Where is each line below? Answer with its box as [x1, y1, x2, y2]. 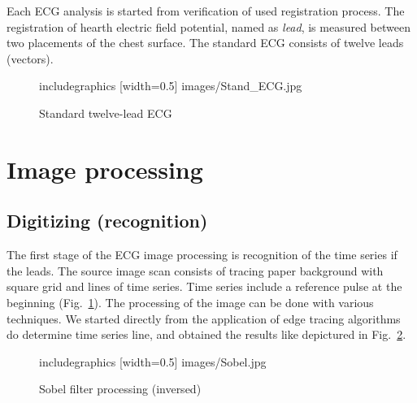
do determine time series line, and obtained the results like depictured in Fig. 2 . [7, 326, 406, 343]
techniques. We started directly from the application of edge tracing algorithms [7, 310, 401, 327]
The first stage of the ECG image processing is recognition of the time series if [7, 246, 397, 263]
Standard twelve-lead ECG [39, 104, 172, 121]
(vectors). [7, 50, 54, 67]
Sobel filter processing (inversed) [39, 380, 202, 397]
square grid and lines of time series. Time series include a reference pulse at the [7, 278, 402, 295]
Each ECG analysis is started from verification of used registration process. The [7, 2, 405, 19]
